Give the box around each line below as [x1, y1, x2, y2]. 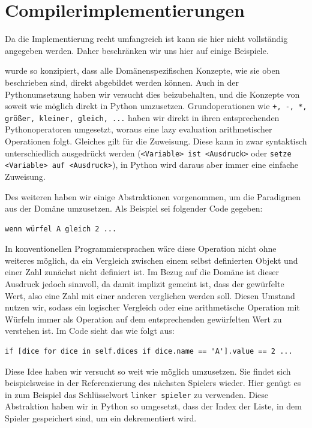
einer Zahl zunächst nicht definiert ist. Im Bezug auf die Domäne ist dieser [5, 266, 279, 278]
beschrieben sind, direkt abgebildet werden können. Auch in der [5, 76, 239, 88]
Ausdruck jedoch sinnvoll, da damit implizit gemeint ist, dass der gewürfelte [5, 278, 284, 290]
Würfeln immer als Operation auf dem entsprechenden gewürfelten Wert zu [5, 312, 282, 325]
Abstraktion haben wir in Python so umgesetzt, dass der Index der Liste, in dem [5, 400, 302, 412]
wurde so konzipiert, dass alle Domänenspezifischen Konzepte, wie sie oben [5, 64, 280, 77]
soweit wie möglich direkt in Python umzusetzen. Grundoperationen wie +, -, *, [5, 100, 307, 112]
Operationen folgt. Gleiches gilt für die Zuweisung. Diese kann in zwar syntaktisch [5, 135, 307, 147]
